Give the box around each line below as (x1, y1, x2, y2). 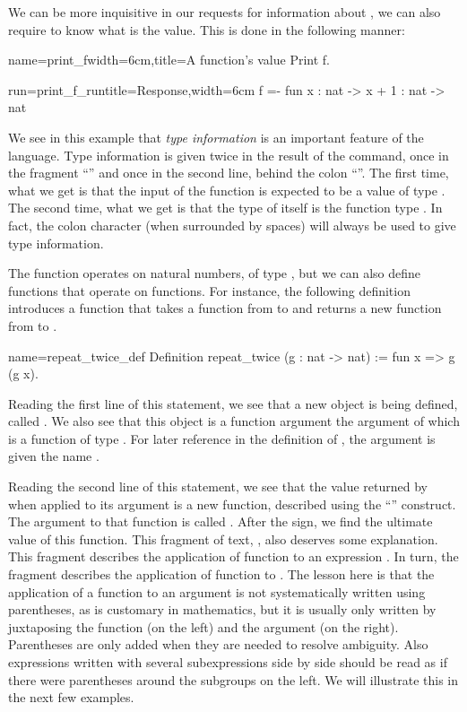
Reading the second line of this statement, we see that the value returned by (8, 477, 428, 496)
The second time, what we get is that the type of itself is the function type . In (8, 198, 443, 217)
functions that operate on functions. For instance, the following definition (8, 281, 411, 300)
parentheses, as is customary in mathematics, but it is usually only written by (8, 600, 437, 619)
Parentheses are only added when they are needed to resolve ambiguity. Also (8, 635, 428, 654)
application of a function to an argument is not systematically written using (8, 582, 426, 601)
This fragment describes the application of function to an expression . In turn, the (8, 547, 459, 566)
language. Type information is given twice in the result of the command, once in (8, 145, 449, 164)
